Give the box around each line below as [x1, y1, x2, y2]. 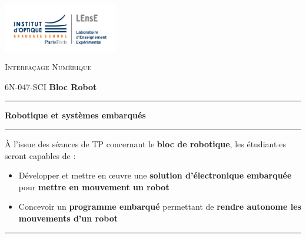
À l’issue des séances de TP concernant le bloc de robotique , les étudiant [5, 138, 277, 150]
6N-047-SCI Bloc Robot [5, 80, 97, 92]
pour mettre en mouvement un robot [18, 180, 169, 193]
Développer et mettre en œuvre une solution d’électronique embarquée [18, 169, 292, 181]
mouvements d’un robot [18, 211, 118, 224]
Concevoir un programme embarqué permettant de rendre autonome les [18, 200, 301, 213]
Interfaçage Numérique [5, 61, 92, 73]
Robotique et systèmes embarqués [5, 109, 146, 121]
